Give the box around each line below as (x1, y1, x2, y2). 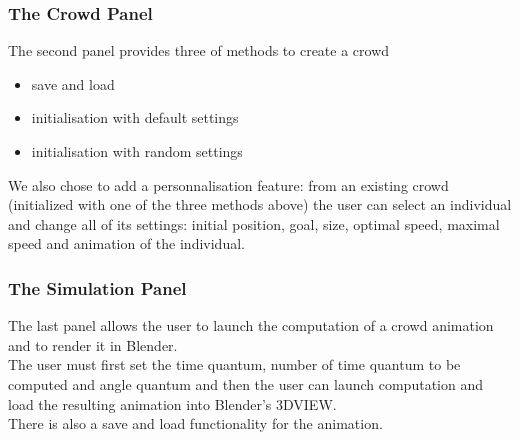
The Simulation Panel (8, 275, 187, 300)
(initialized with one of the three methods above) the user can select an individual (8, 194, 512, 215)
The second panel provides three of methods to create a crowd (8, 40, 390, 61)
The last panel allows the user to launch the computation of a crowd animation (8, 315, 494, 336)
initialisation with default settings (31, 107, 239, 128)
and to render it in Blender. (8, 334, 178, 355)
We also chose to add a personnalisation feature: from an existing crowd (8, 174, 449, 195)
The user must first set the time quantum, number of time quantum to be (8, 354, 461, 375)
